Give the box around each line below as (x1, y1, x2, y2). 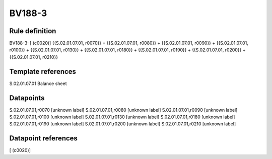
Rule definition (9, 27, 56, 35)
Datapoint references (9, 134, 78, 143)
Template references (9, 67, 77, 75)
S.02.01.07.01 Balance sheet (9, 81, 67, 87)
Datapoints (9, 94, 45, 102)
